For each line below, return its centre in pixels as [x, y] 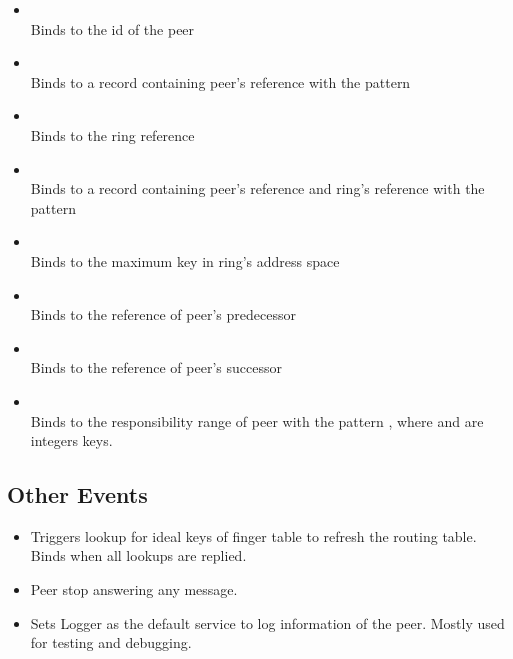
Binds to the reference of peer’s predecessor [163, 314]
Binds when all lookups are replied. [138, 555]
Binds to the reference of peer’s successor [156, 367]
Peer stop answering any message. [134, 589]
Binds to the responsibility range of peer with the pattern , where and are [257, 420]
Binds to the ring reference [112, 134]
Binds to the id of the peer [112, 28]
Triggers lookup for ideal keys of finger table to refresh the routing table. [253, 535]
